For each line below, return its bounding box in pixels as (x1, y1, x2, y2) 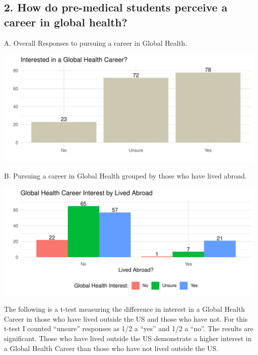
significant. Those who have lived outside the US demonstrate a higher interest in (4, 333, 252, 343)
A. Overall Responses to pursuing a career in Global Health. (4, 37, 188, 48)
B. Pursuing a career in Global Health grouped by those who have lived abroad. (4, 171, 247, 181)
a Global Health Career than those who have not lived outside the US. (4, 343, 218, 353)
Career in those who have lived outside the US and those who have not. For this (4, 313, 248, 324)
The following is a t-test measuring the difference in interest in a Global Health (4, 304, 245, 314)
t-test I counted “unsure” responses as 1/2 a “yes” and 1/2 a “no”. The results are (4, 323, 254, 334)
